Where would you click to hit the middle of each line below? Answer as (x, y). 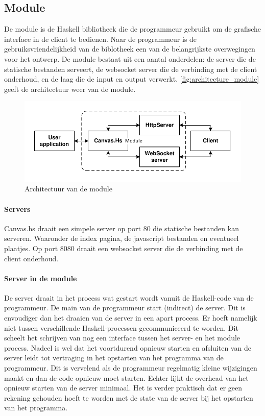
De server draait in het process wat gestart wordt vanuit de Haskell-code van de (129, 297)
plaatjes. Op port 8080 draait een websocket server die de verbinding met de (124, 248)
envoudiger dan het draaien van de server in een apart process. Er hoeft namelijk (131, 318)
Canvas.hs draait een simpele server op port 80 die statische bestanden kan (122, 228)
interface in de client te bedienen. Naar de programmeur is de (101, 39)
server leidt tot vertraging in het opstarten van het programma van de (114, 358)
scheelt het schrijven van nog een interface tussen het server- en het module (122, 338)
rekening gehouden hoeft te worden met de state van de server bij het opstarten (129, 397)
